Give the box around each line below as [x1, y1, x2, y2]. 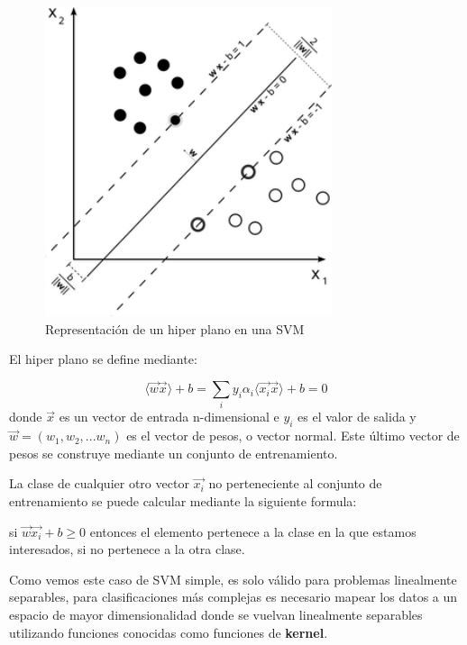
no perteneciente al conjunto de [208, 474, 382, 493]
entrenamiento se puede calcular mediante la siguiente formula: [9, 492, 357, 511]
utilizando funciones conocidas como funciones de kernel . [9, 622, 328, 641]
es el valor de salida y [298, 407, 417, 426]
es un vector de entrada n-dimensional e [59, 407, 279, 426]
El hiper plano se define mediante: [9, 350, 197, 368]
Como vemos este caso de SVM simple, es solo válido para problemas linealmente [9, 569, 457, 588]
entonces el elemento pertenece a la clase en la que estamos [89, 522, 417, 541]
